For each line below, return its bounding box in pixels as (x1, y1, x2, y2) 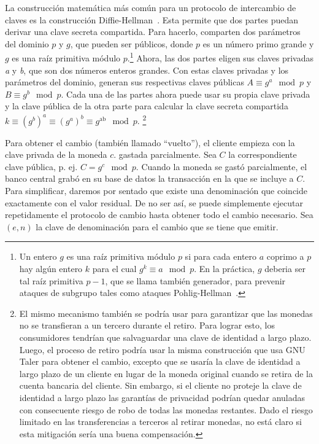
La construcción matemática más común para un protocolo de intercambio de (5, 1, 296, 14)
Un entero (19, 250, 57, 263)
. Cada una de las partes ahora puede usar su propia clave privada (61, 87, 310, 100)
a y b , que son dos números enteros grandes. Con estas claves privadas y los (5, 63, 289, 76)
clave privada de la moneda (5, 148, 107, 161)
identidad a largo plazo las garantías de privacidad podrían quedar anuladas (19, 391, 306, 403)
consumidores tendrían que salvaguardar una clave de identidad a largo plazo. (19, 330, 312, 343)
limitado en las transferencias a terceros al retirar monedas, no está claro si (19, 415, 302, 428)
